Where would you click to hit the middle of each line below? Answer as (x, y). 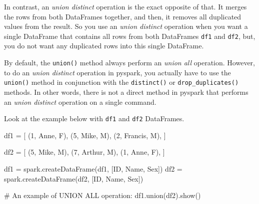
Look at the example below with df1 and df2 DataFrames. (94, 118)
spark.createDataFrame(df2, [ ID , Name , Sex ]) (74, 178)
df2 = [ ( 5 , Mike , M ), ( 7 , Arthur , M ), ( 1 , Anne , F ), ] (84, 152)
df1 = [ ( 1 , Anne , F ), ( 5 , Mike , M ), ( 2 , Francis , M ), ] (85, 135)
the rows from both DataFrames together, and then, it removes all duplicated (123, 16)
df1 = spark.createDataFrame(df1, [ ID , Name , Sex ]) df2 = (93, 168)
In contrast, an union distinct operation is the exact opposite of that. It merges (125, 6)
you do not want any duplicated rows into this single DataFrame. (104, 46)
